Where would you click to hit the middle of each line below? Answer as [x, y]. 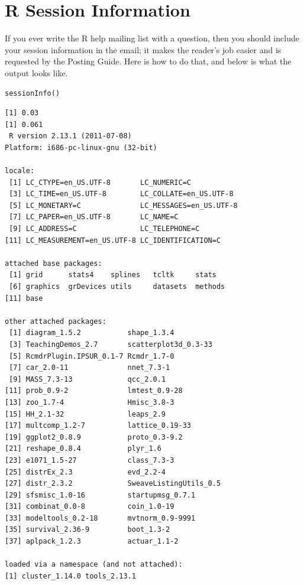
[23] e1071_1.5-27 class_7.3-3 [90, 460]
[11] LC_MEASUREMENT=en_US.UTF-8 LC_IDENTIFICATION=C [113, 240]
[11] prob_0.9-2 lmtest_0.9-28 [94, 391]
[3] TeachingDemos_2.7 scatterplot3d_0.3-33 [111, 344]
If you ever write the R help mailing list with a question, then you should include [152, 38]
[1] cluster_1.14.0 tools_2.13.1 [70, 576]
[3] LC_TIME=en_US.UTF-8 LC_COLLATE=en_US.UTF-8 [121, 194]
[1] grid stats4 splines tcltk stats [113, 275]
